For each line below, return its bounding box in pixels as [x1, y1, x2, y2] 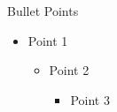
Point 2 [49, 61, 90, 79]
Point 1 [27, 31, 68, 49]
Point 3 [70, 90, 110, 108]
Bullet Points [7, 2, 79, 19]
